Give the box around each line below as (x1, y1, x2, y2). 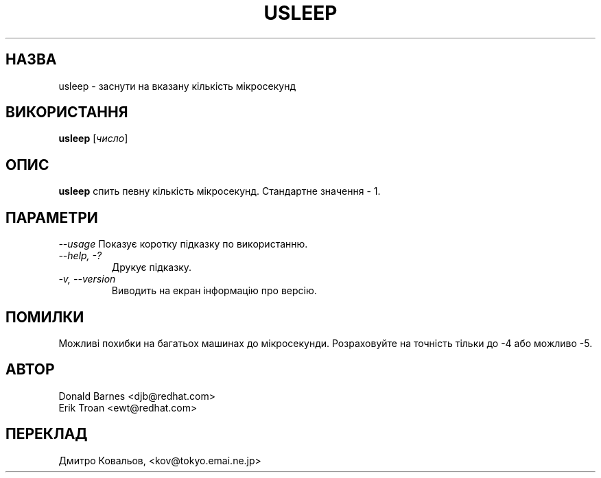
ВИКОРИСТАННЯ (5, 104, 128, 121)
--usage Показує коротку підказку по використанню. (58, 238, 308, 250)
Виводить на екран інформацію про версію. (111, 285, 317, 297)
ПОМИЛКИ (5, 308, 84, 326)
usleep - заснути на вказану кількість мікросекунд (58, 80, 296, 92)
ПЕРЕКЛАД (5, 425, 88, 443)
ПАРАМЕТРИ (5, 208, 98, 226)
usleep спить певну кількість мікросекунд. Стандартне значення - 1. (58, 185, 381, 198)
